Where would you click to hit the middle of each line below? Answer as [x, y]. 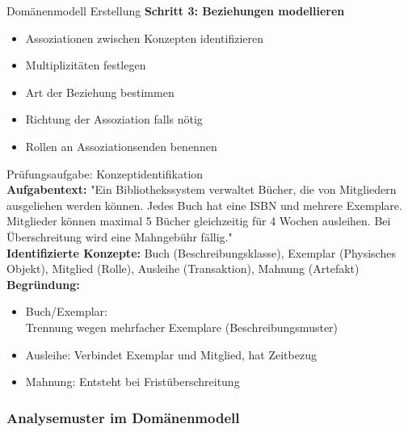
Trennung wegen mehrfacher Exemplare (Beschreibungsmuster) [182, 327]
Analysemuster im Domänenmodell [123, 417]
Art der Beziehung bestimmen [100, 92]
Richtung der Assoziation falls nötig [114, 119]
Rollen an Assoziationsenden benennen [121, 146]
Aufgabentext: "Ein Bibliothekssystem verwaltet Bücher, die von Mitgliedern [202, 189]
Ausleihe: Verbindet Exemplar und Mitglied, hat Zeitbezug [171, 354]
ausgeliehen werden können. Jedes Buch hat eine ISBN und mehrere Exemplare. [204, 205]
